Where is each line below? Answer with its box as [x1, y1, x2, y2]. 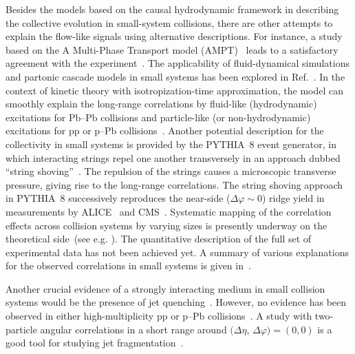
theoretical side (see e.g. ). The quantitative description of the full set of [6, 231, 312, 246]
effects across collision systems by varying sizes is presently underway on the [6, 218, 327, 232]
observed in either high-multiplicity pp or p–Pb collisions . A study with [6, 309, 312, 323]
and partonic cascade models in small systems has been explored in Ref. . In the [6, 69, 345, 83]
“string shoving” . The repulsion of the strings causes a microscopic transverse [6, 164, 336, 178]
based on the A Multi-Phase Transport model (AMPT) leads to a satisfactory [6, 42, 338, 56]
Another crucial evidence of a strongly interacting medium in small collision [6, 281, 325, 295]
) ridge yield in [261, 191, 325, 205]
